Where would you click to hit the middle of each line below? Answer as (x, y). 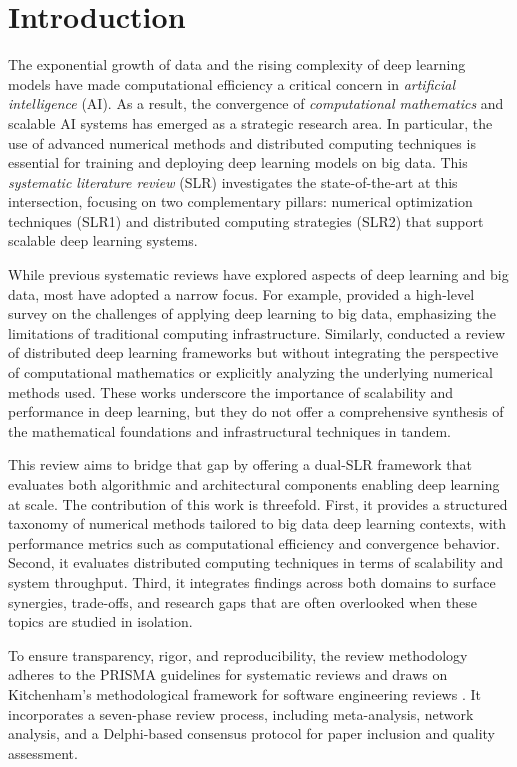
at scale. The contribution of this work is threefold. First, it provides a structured (258, 503)
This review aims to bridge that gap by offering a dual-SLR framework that (240, 464)
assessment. (43, 752)
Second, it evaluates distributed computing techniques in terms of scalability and (256, 562)
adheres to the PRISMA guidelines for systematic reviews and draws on (228, 674)
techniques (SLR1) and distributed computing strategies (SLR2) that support (246, 220)
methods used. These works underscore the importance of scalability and (231, 391)
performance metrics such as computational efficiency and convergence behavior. (254, 542)
